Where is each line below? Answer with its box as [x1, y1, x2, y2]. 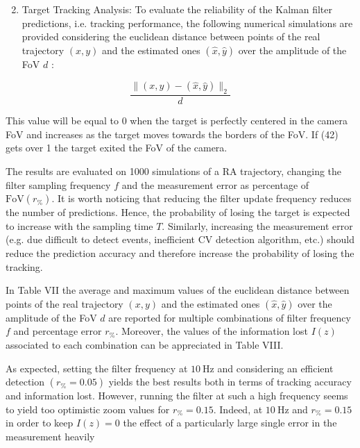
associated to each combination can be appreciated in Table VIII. [6, 337, 284, 351]
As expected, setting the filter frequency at [6, 360, 188, 375]
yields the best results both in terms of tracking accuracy [108, 374, 352, 389]
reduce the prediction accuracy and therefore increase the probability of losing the [6, 245, 354, 260]
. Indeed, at [213, 401, 263, 416]
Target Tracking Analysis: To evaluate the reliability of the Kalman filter [22, 2, 332, 16]
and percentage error [13, 324, 102, 338]
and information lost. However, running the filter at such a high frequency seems [6, 388, 348, 403]
